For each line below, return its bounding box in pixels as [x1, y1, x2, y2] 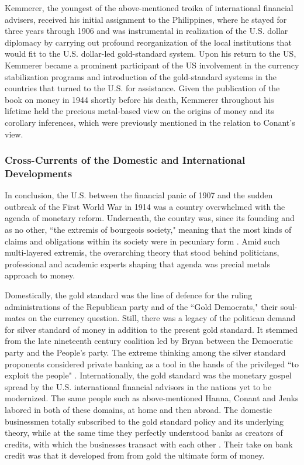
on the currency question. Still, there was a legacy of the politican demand [28, 312, 296, 324]
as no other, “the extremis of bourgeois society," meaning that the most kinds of [5, 223, 292, 236]
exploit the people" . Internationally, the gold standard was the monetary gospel [5, 369, 292, 381]
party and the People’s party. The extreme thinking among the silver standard [5, 346, 286, 358]
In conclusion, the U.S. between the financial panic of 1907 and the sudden [5, 189, 273, 201]
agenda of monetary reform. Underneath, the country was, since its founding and [5, 212, 295, 224]
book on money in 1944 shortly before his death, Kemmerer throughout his [5, 93, 274, 105]
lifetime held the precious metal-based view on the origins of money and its [5, 105, 274, 117]
